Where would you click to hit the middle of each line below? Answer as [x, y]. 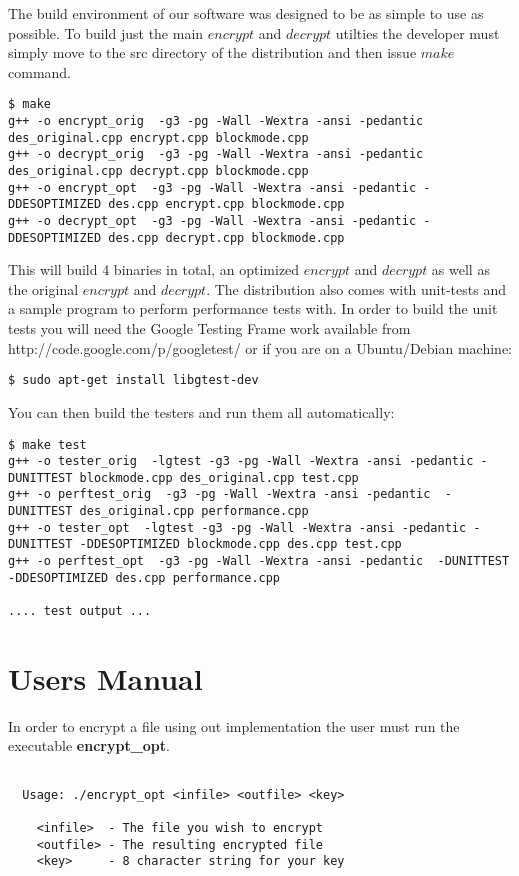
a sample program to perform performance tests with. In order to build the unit [253, 308]
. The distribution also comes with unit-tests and [356, 288]
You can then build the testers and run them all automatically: [201, 411]
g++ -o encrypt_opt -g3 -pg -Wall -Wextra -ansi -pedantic [212, 187]
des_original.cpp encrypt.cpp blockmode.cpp [158, 137]
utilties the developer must [417, 32]
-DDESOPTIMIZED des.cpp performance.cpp [144, 577]
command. [39, 71]
